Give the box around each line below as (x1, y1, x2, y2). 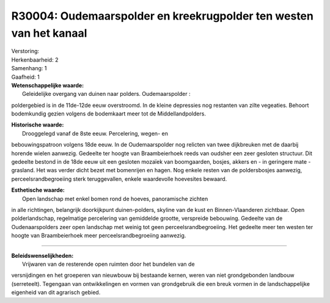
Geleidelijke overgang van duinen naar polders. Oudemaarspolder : (22, 90, 191, 98)
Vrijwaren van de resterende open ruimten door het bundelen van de (22, 260, 195, 268)
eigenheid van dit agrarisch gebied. (11, 289, 101, 296)
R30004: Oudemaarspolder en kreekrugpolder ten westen (11, 9, 314, 23)
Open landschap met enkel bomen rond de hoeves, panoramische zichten (22, 195, 208, 202)
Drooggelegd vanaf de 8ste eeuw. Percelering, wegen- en (22, 130, 168, 137)
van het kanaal (11, 26, 87, 40)
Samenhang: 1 (11, 65, 47, 72)
